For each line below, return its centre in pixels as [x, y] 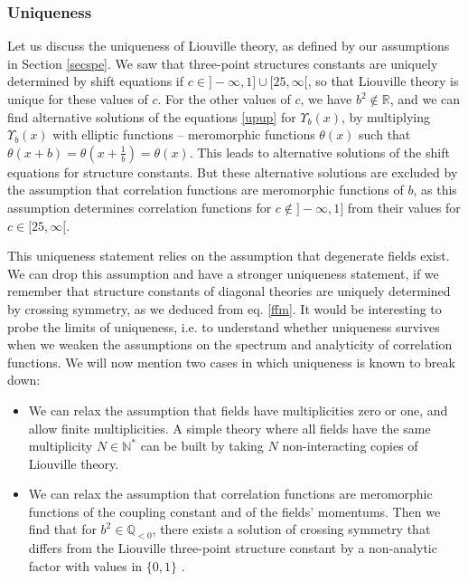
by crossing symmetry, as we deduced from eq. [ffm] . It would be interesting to [225, 308]
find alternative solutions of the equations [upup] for [152, 116]
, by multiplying [385, 116]
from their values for [404, 207]
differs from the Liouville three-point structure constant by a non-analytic [233, 548]
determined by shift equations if [96, 81]
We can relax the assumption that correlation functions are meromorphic [230, 494]
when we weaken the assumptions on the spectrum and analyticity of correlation [230, 344]
